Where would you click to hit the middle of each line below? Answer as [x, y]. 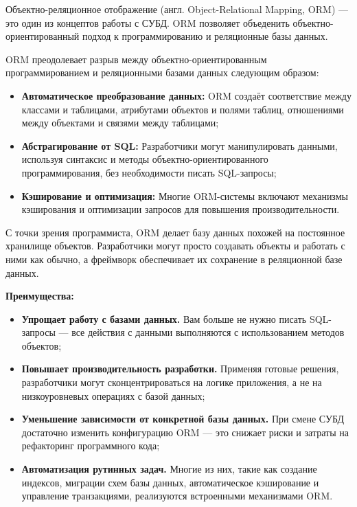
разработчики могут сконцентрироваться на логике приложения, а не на [172, 382]
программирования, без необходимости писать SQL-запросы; [149, 172]
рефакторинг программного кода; [91, 446]
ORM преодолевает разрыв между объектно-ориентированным [136, 59]
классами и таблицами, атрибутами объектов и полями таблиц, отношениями [183, 109]
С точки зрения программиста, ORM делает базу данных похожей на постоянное [175, 232]
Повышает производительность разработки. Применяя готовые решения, [180, 369]
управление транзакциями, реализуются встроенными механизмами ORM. [177, 496]
